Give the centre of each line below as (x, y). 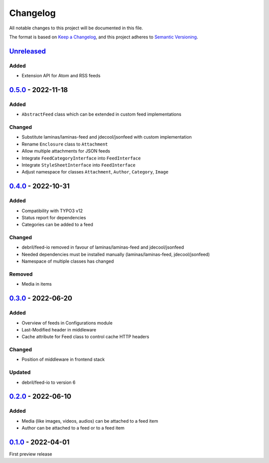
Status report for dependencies (54, 217)
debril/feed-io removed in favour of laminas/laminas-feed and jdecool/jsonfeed (103, 247)
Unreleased (28, 51)
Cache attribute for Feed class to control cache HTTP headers (85, 337)
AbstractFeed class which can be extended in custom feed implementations (102, 114)
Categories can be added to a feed (57, 225)
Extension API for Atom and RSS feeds (61, 76)
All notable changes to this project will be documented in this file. (76, 28)
